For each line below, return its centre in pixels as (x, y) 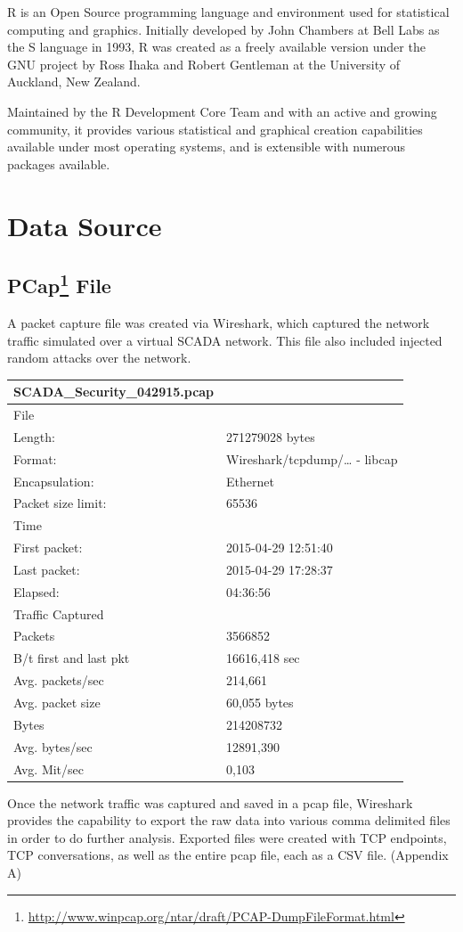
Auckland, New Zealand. (74, 82)
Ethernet (250, 481)
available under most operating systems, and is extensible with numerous (207, 147)
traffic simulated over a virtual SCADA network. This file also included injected (225, 340)
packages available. (59, 164)
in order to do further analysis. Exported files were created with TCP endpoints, (227, 837)
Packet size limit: (60, 503)
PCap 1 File (59, 284)
